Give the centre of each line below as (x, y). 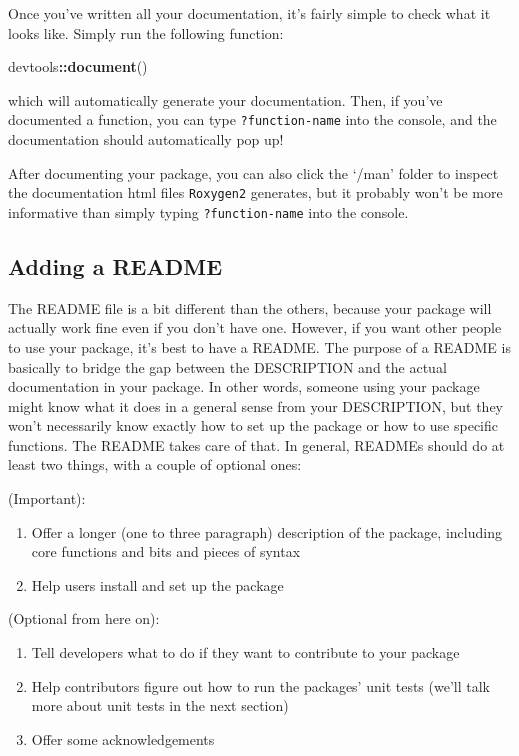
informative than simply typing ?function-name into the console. (208, 211)
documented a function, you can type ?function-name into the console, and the (252, 119)
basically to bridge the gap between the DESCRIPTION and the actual (227, 366)
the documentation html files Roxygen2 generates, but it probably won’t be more (255, 192)
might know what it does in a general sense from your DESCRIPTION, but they (256, 405)
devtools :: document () (78, 66)
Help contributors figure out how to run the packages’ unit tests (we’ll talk (260, 685)
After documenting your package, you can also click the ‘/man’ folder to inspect (253, 172)
